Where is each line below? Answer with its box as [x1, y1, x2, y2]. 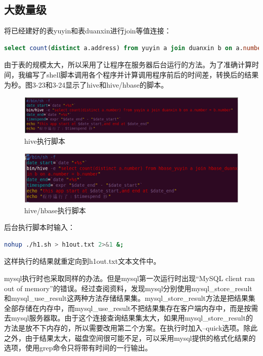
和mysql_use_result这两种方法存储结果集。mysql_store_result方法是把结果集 [4, 293, 255, 303]
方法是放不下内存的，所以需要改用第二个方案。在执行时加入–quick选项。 [4, 323, 244, 333]
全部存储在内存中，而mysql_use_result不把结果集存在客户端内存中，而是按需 [4, 302, 258, 313]
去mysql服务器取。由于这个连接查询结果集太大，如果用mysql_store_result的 [4, 312, 253, 323]
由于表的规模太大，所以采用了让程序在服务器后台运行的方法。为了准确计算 [4, 59, 252, 70]
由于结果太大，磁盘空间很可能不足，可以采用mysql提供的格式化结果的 [25, 332, 256, 343]
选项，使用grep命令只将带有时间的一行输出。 [4, 342, 152, 353]
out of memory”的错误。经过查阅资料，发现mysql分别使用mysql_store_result [4, 283, 252, 293]
